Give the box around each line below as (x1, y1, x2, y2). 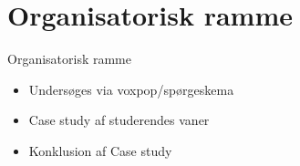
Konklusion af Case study (28, 140, 172, 160)
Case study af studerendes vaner (28, 110, 210, 130)
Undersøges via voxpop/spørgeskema (28, 79, 234, 99)
